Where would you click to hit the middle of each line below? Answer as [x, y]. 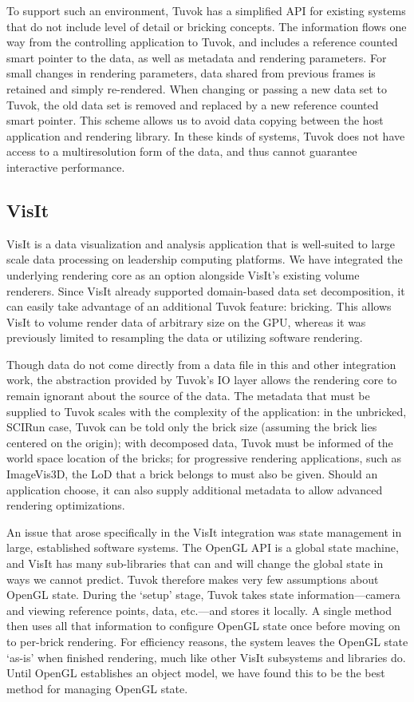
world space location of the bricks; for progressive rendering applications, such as [204, 458]
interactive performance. [66, 167]
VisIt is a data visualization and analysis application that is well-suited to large [201, 243]
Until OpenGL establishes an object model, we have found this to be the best [196, 673]
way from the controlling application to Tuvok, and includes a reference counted [202, 42]
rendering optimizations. [66, 505]
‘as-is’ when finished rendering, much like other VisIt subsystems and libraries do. [206, 657]
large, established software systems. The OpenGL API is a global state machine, [203, 547]
